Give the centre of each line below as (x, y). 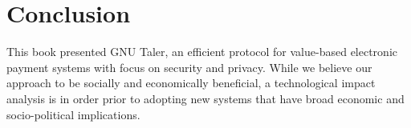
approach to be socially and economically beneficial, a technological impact (191, 83)
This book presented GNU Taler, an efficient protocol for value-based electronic (202, 52)
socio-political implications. (73, 114)
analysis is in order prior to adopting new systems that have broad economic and (205, 98)
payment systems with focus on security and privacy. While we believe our (189, 67)
